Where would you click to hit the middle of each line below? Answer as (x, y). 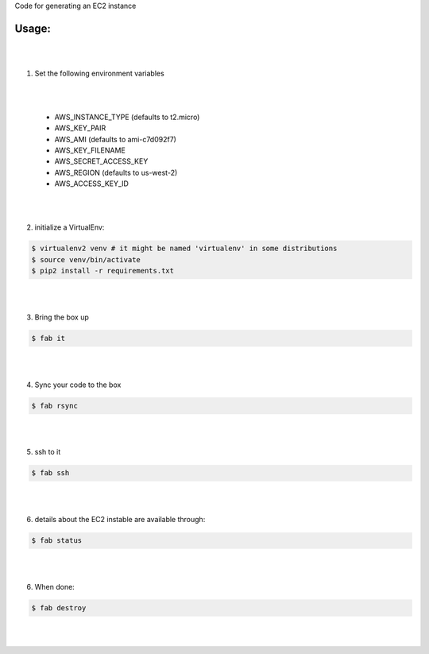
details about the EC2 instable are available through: (120, 520)
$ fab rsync (55, 406)
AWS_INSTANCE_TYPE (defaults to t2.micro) (127, 117)
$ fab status (57, 541)
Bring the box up (62, 317)
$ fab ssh (50, 473)
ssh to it (48, 452)
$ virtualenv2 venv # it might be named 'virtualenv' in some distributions (184, 249)
